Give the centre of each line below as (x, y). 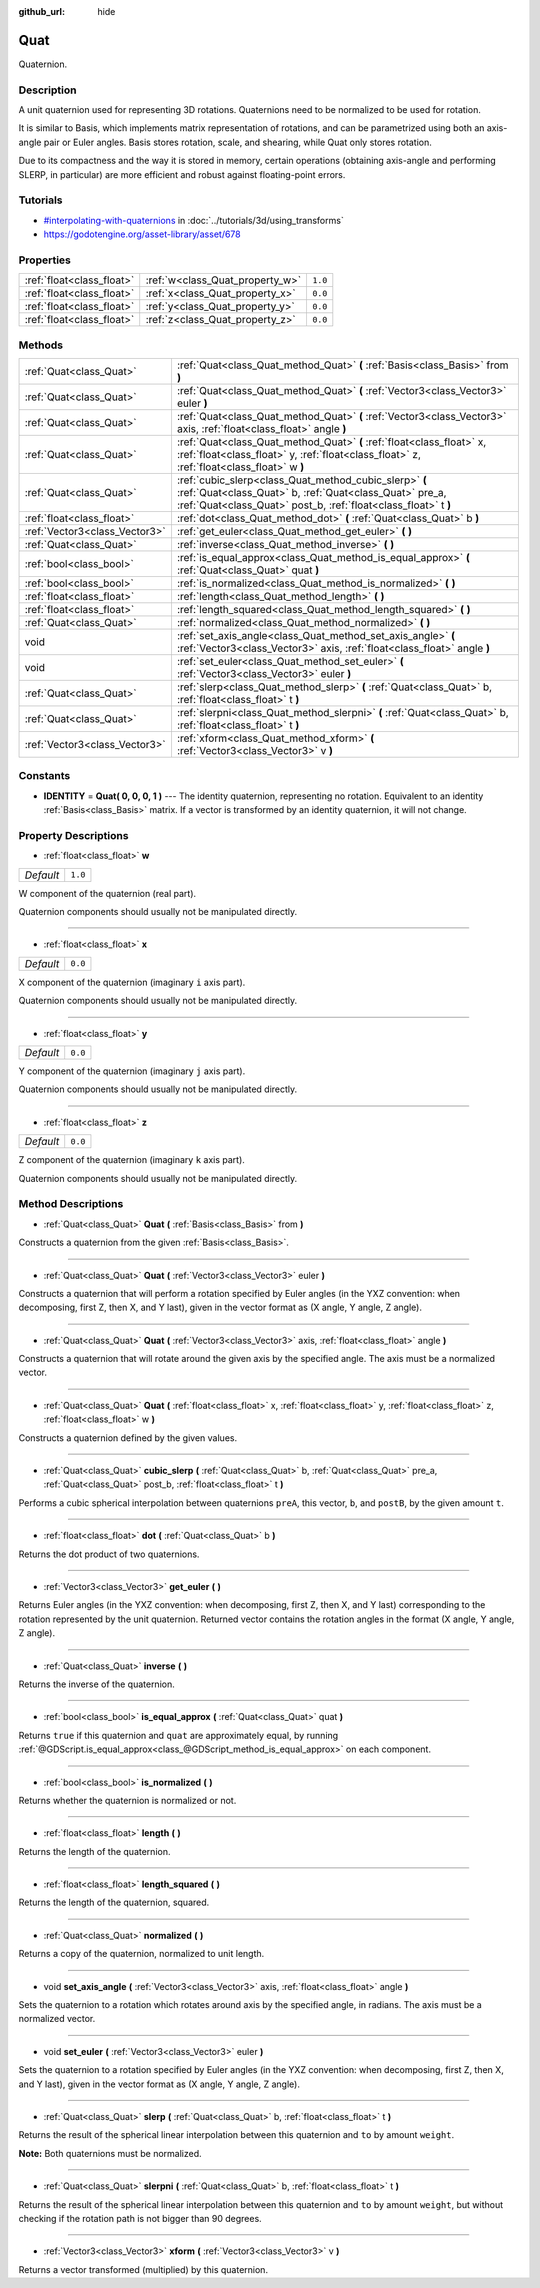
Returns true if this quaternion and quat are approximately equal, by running (178, 1735)
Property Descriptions (73, 835)
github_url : (41, 11)
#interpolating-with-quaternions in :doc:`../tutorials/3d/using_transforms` (193, 220)
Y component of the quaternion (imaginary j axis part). (132, 1071)
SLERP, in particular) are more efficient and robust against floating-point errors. (182, 174)
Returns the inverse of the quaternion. (96, 1684)
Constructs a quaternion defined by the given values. (128, 1437)
